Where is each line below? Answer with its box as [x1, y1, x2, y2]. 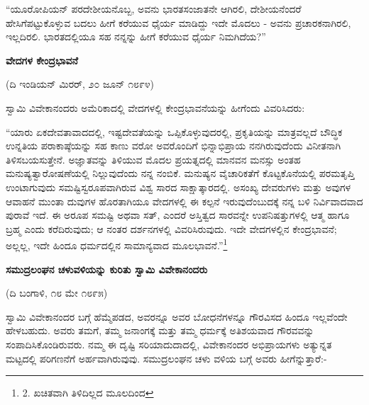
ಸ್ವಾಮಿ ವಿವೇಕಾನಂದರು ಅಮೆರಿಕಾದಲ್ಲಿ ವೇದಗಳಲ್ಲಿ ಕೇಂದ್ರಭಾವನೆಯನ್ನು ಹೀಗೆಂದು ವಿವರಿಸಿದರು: [6, 100, 305, 115]
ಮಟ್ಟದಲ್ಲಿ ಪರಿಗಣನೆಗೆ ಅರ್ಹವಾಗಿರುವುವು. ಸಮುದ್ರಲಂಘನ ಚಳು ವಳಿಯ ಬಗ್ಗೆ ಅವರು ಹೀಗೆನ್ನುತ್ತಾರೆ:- [6, 350, 327, 365]
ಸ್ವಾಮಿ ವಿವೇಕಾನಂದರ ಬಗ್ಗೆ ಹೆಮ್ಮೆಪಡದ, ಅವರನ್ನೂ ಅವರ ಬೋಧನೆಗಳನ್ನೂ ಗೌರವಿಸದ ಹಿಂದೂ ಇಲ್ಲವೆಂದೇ [6, 309, 348, 324]
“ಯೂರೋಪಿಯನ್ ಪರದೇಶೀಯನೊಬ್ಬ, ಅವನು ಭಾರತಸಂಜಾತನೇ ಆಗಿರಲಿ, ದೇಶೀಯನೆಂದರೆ [6, 1, 302, 16]
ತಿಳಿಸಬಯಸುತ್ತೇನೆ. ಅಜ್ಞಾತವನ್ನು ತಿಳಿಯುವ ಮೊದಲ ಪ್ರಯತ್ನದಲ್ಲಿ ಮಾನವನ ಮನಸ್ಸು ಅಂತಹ [6, 152, 301, 166]
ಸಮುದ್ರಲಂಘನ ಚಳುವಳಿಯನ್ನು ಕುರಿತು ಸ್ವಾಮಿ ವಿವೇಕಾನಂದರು [6, 261, 208, 276]
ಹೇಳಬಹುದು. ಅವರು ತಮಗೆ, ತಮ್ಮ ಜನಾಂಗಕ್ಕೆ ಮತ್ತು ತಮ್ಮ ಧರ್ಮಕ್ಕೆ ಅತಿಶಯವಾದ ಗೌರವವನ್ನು [6, 323, 314, 338]
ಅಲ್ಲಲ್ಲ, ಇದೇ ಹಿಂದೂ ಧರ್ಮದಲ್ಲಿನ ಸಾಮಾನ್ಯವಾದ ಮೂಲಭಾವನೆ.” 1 [6, 236, 228, 252]
